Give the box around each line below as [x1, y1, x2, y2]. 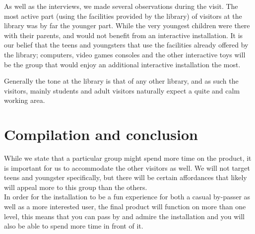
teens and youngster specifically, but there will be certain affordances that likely [4, 172, 247, 183]
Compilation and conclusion [4, 124, 198, 144]
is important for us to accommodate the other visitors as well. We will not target [4, 162, 250, 173]
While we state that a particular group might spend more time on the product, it [4, 153, 252, 163]
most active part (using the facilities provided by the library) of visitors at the [4, 10, 242, 21]
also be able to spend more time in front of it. [4, 221, 143, 231]
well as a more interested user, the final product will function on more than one [4, 201, 246, 212]
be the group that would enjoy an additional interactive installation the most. [4, 59, 241, 69]
